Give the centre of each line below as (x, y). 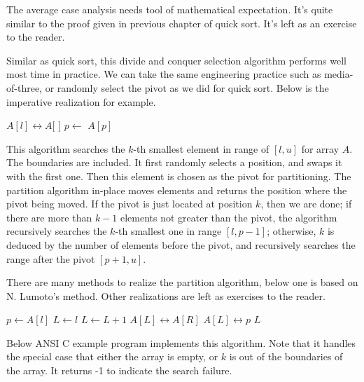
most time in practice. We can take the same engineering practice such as (164, 74)
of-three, (24, 87)
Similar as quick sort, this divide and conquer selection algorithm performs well (176, 60)
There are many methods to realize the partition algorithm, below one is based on (182, 282)
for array (320, 148)
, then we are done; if (306, 204)
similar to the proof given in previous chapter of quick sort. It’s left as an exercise (182, 23)
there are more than (49, 217)
